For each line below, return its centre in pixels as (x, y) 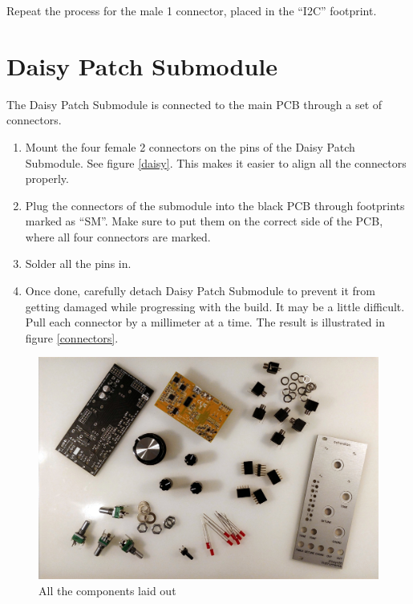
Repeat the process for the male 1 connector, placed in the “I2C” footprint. (192, 10)
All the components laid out (107, 591)
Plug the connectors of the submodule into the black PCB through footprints (215, 205)
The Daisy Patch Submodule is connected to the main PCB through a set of (194, 104)
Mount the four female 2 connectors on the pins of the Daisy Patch (190, 146)
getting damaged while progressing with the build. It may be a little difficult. (215, 306)
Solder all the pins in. (78, 263)
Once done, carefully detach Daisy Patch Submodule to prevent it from (200, 291)
